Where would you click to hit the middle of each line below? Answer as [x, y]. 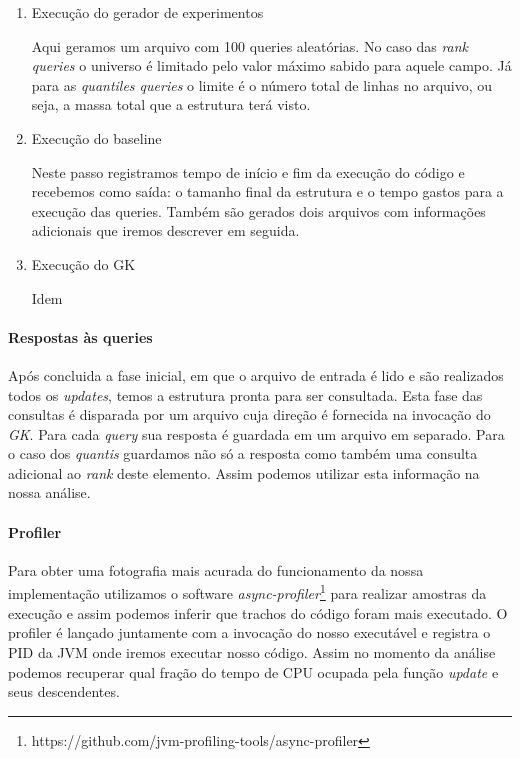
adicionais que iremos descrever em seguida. [165, 230]
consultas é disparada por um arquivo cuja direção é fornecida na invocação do [249, 414]
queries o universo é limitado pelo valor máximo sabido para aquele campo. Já [271, 65]
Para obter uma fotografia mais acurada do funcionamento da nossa [216, 569]
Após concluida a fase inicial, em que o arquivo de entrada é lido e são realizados [256, 374]
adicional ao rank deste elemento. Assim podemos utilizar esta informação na [244, 472]
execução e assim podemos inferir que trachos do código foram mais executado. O [258, 612]
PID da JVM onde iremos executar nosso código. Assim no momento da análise [252, 651]
